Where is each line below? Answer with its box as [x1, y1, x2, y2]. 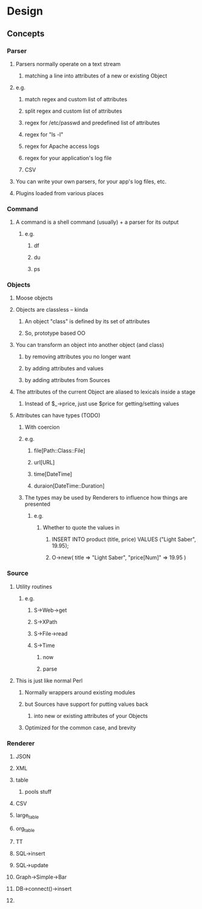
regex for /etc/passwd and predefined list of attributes [24, 119, 160, 126]
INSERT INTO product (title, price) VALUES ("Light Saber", [51, 535, 196, 543]
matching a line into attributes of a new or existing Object [24, 72, 168, 79]
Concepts [7, 29, 45, 39]
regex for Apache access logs [24, 143, 100, 150]
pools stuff [24, 788, 52, 796]
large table [15, 811, 39, 820]
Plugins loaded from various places [15, 189, 104, 196]
